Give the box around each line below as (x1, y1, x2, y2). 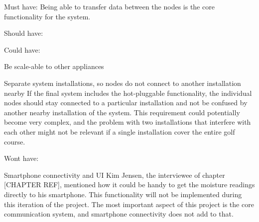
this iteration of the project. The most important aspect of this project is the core (4, 199, 254, 209)
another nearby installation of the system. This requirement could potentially (4, 107, 240, 117)
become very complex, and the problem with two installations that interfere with (4, 117, 251, 127)
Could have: (4, 44, 40, 55)
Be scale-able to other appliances (4, 61, 104, 72)
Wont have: (4, 153, 39, 163)
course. (4, 136, 25, 147)
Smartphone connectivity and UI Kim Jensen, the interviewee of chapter (4, 169, 225, 180)
